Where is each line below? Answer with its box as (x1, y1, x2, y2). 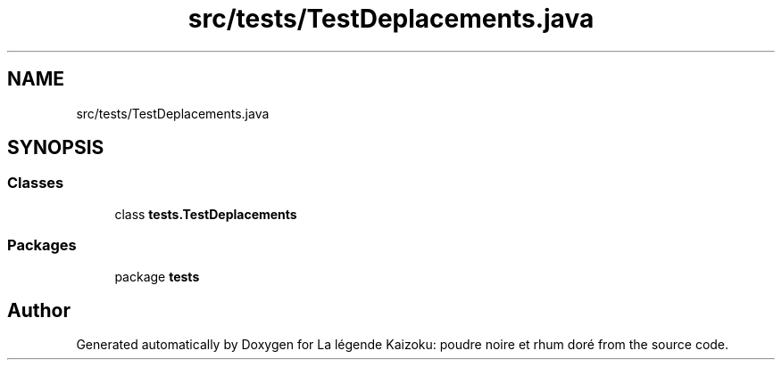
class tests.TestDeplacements (114, 206, 297, 222)
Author (7, 298, 71, 322)
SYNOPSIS (7, 136, 104, 159)
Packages (7, 236, 77, 255)
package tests (114, 268, 200, 284)
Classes (7, 174, 64, 192)
